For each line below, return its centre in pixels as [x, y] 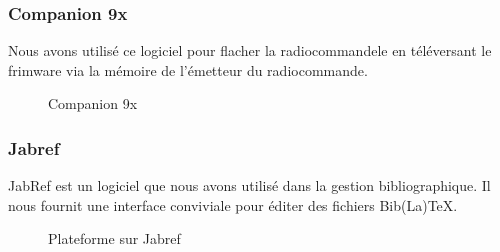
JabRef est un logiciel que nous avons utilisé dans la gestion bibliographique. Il [249, 185]
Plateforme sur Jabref [114, 238]
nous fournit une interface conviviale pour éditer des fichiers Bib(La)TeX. [233, 204]
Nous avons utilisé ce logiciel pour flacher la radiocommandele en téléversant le [250, 50]
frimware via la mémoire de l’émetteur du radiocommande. [188, 69]
